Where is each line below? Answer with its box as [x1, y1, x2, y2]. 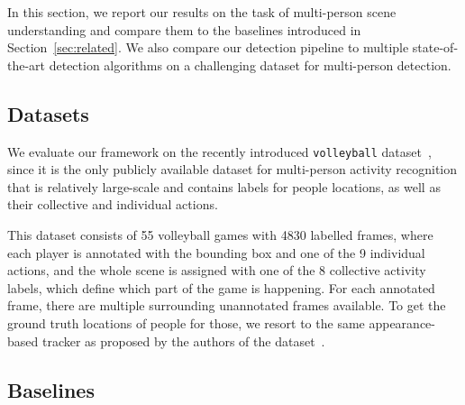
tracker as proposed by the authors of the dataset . [41, 331, 325, 350]
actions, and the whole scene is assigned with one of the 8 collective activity [7, 261, 426, 280]
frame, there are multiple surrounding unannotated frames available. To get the [7, 296, 446, 315]
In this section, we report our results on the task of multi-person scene [7, 3, 397, 21]
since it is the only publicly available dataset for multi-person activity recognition [7, 160, 457, 179]
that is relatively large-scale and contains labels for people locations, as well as [7, 177, 441, 196]
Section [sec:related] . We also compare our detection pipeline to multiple [7, 38, 409, 57]
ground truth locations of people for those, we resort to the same [7, 313, 365, 332]
